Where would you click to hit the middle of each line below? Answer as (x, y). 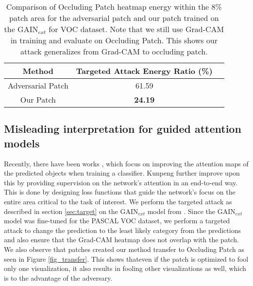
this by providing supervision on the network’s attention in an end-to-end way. (121, 182)
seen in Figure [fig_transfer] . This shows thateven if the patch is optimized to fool (126, 259)
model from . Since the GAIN (191, 211)
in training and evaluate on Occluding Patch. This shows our (114, 40)
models (22, 143)
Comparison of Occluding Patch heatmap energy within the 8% (114, 7)
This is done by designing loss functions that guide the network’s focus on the (120, 192)
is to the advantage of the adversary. (58, 277)
